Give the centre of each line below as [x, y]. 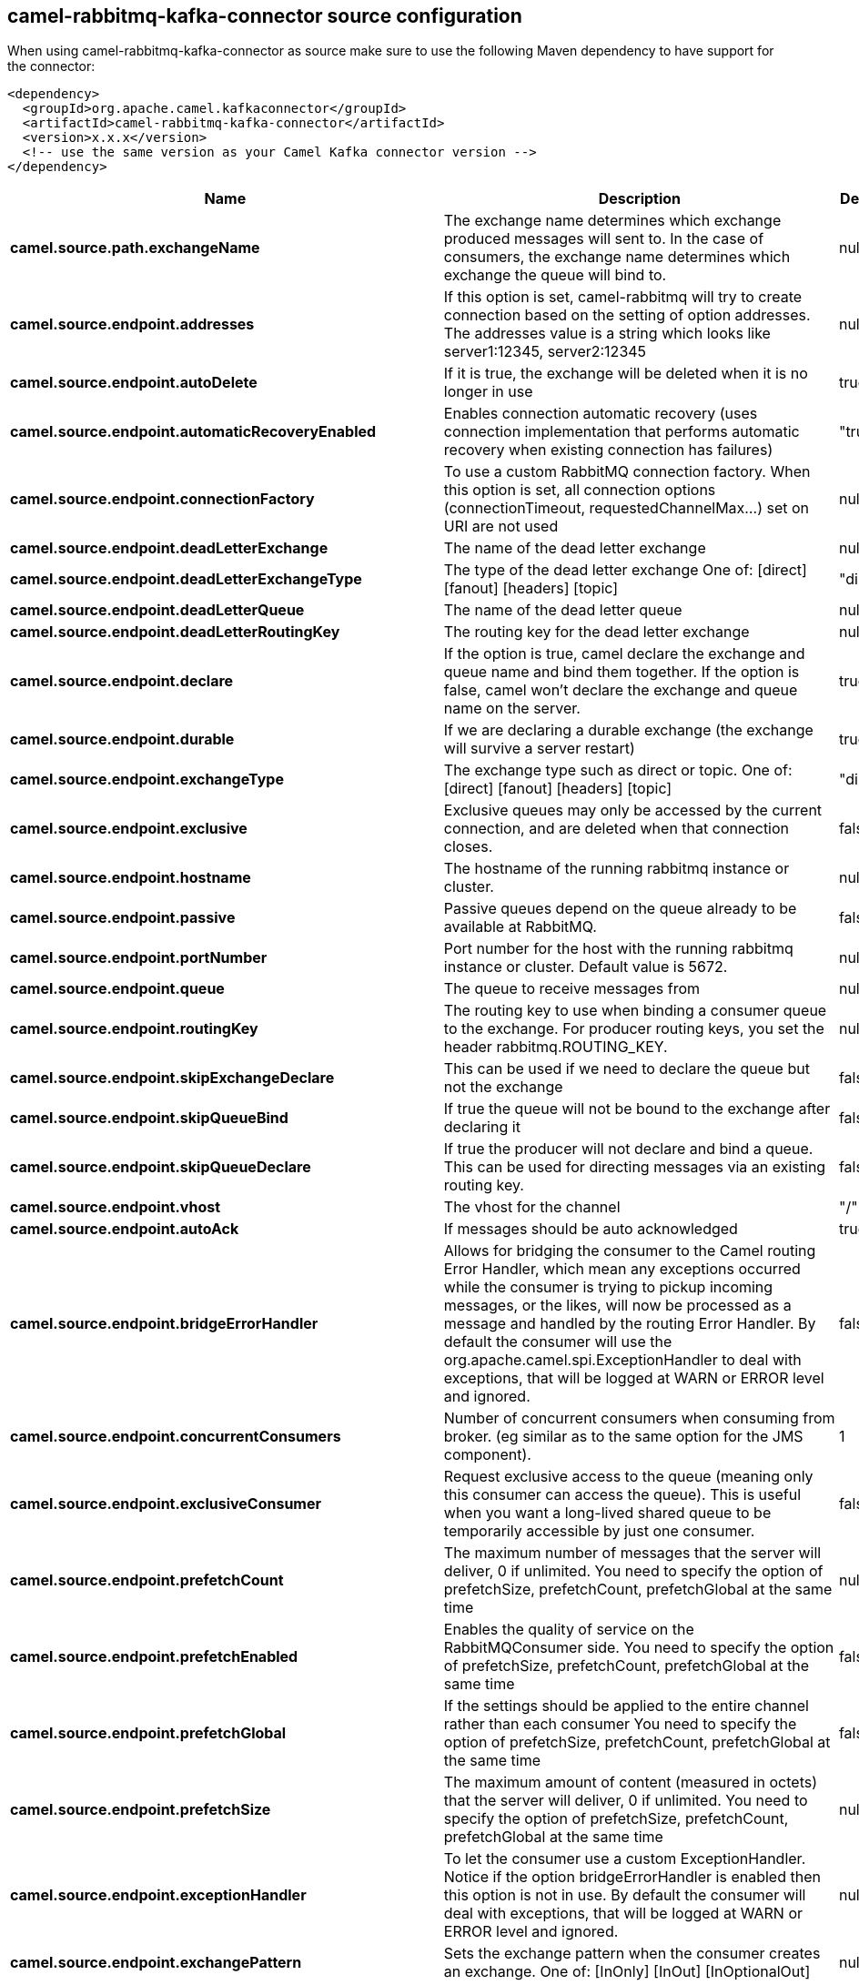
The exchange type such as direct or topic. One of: [618, 770]
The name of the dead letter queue [563, 610]
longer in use [488, 392]
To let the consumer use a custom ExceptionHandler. [625, 1859]
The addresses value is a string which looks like [607, 334]
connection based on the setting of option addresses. [627, 315]
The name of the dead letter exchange [575, 548]
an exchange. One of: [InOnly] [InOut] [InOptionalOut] [627, 1972]
